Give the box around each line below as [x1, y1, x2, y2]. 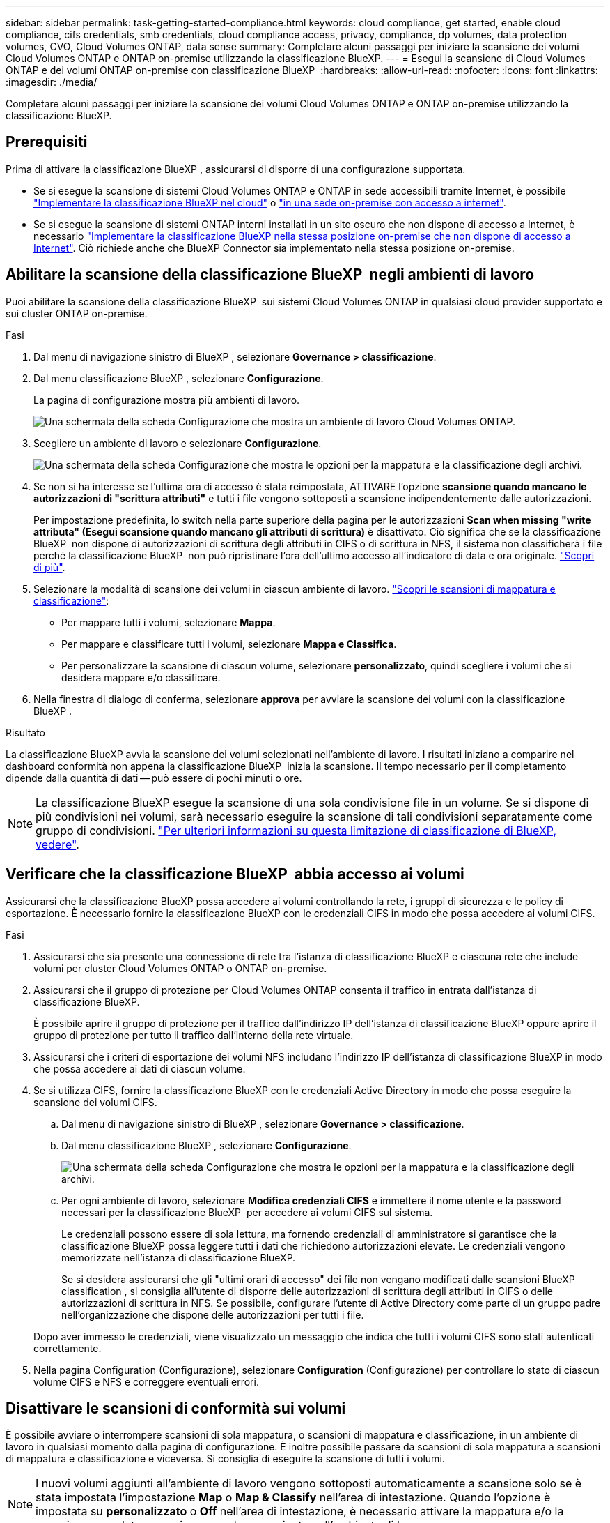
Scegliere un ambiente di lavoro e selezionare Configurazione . [33, 437, 322, 449]
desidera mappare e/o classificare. [61, 671, 221, 683]
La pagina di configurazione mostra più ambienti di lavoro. [33, 393, 300, 406]
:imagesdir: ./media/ [6, 76, 97, 88]
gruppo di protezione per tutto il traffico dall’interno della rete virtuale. [33, 1029, 354, 1041]
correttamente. [33, 1342, 102, 1354]
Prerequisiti [6, 133, 88, 151]
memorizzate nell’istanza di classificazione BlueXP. [61, 1251, 296, 1264]
